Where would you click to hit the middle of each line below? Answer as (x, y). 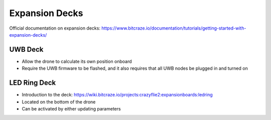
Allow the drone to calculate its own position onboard (77, 61)
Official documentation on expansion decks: (55, 28)
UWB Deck (26, 49)
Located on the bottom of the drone (59, 102)
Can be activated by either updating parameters (71, 108)
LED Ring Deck (33, 83)
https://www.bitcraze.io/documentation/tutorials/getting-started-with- (174, 28)
